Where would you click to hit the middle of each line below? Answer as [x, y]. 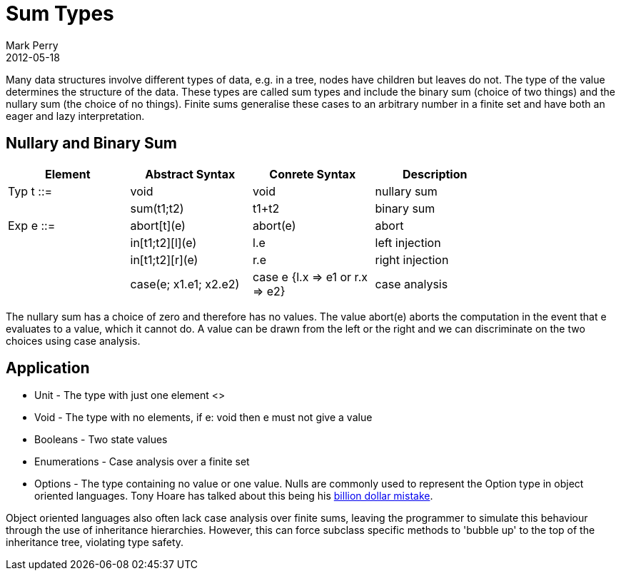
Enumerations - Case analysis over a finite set [142, 462]
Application [48, 368]
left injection [408, 242]
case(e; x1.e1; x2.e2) [185, 284]
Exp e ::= [32, 225]
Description [435, 174]
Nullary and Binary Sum [91, 143]
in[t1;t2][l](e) [163, 242]
